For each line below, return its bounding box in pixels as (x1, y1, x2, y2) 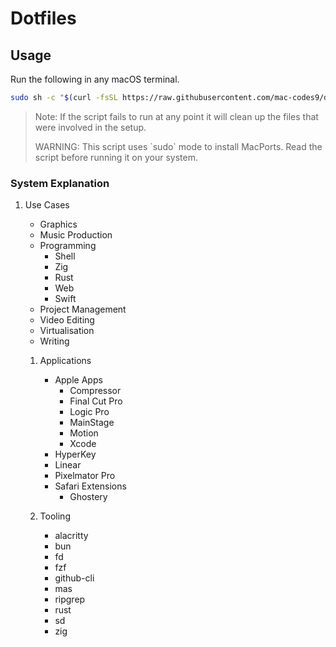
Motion (69, 427, 99, 439)
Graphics (39, 218, 78, 231)
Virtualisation (39, 325, 95, 337)
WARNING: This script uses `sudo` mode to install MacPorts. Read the (34, 140, 323, 152)
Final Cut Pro (69, 395, 123, 407)
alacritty (54, 530, 89, 542)
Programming (39, 240, 97, 252)
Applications (39, 355, 92, 367)
